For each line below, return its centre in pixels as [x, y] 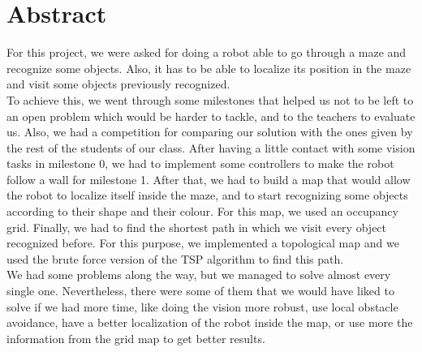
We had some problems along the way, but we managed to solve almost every [199, 275]
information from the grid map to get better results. [136, 338]
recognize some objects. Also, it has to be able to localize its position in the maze [209, 68]
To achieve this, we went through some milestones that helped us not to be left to [210, 99]
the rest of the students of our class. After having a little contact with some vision [211, 147]
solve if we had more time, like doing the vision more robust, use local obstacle [202, 306]
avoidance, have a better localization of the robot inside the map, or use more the [210, 322]
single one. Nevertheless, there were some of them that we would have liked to [200, 291]
